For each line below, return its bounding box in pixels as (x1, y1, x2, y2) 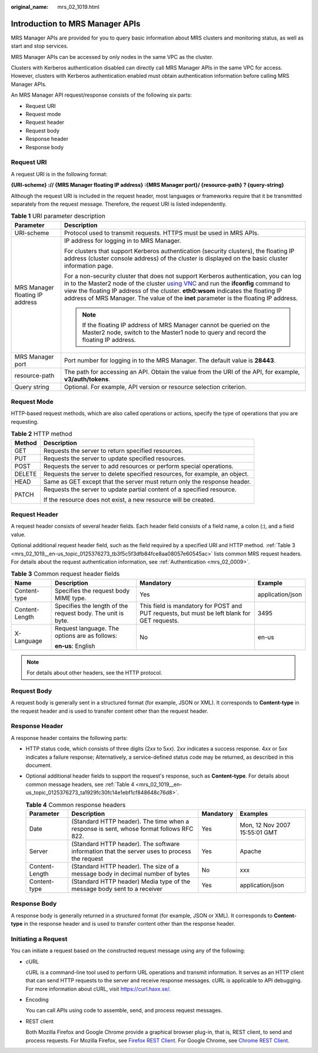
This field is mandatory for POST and (139, 601, 243, 610)
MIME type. (54, 594, 87, 602)
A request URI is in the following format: (11, 170, 108, 177)
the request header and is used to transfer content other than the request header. (11, 708, 208, 715)
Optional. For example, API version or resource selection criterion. (64, 383, 247, 391)
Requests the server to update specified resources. (43, 454, 185, 462)
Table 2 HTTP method (11, 430, 72, 438)
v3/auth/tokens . (64, 375, 111, 383)
